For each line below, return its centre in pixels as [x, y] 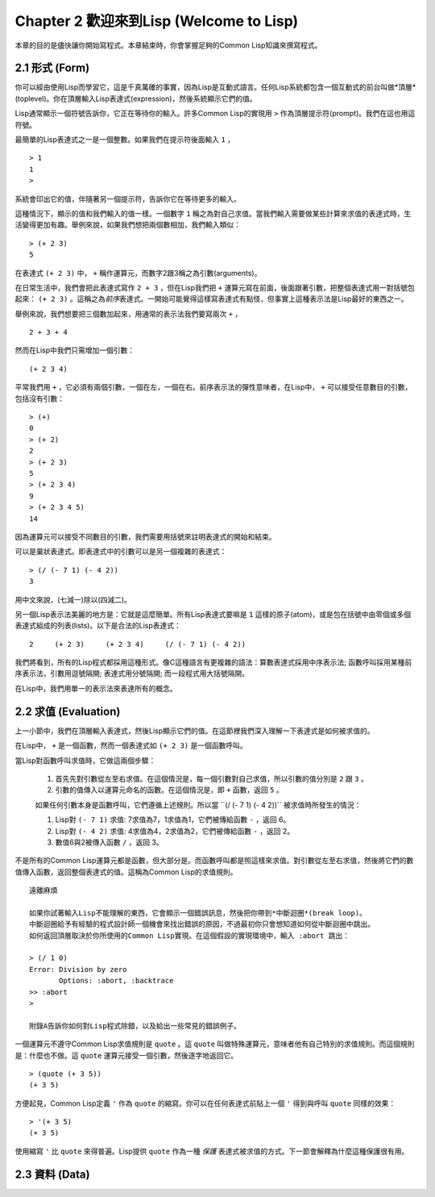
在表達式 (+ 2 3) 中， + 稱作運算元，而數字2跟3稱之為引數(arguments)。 [138, 273]
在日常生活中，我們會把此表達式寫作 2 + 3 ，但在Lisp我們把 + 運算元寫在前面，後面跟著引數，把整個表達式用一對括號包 [215, 287]
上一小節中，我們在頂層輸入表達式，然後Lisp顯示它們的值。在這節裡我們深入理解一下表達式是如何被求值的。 [195, 731]
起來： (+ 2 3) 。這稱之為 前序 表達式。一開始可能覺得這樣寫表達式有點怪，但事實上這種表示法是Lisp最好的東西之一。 [211, 299]
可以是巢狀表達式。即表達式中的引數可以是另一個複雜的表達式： [121, 552]
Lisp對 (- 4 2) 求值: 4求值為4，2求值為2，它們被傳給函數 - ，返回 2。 [175, 831]
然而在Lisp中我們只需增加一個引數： [75, 350]
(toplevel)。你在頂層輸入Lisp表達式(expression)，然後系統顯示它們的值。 [136, 98]
